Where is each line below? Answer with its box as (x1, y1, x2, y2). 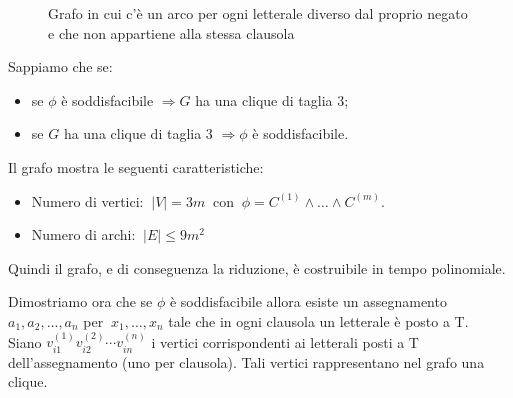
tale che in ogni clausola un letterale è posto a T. (168, 310, 469, 331)
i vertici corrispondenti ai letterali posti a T (151, 331, 419, 352)
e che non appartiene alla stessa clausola (48, 22, 295, 43)
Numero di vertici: (31, 190, 144, 211)
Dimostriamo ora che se (8, 291, 153, 312)
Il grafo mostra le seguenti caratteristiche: (8, 156, 264, 177)
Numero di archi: (31, 224, 136, 245)
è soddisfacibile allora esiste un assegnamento (169, 291, 447, 312)
